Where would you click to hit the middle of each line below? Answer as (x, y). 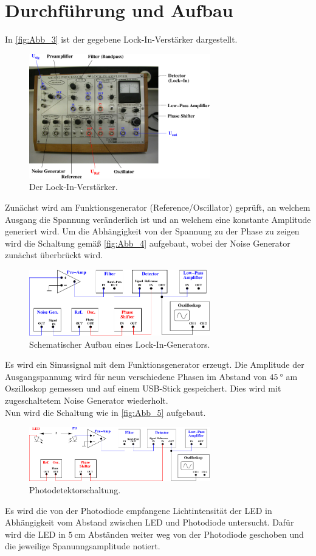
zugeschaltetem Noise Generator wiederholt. (87, 400)
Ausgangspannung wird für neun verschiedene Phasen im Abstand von (136, 376)
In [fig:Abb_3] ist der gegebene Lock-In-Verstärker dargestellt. (121, 39)
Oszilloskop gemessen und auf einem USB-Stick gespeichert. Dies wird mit (143, 388)
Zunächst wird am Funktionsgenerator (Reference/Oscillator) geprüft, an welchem (158, 207)
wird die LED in (35, 534)
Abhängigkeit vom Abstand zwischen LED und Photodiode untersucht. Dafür (149, 522)
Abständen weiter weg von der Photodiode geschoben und (196, 534)
